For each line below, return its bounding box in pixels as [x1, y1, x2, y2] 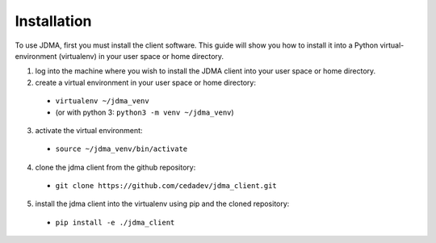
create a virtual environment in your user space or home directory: [35, 78, 256, 87]
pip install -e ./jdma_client [55, 218, 175, 227]
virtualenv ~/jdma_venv [55, 97, 149, 106]
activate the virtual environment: [35, 125, 143, 135]
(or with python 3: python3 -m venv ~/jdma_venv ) [55, 107, 234, 117]
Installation [15, 12, 92, 30]
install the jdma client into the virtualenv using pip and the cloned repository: [35, 199, 290, 209]
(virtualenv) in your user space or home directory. [58, 51, 224, 61]
